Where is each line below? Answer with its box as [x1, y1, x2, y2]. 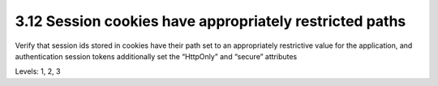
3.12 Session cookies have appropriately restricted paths [15, 12, 406, 30]
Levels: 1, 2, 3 [15, 67, 61, 76]
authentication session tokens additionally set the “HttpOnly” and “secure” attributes [15, 51, 298, 61]
